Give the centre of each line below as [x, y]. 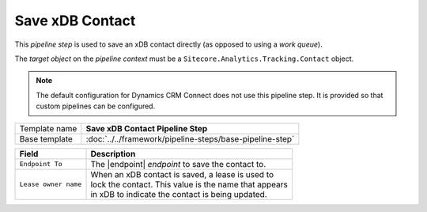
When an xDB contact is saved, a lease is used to [182, 174]
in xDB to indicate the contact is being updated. [179, 194]
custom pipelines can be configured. [96, 106]
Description [113, 153]
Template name [48, 128]
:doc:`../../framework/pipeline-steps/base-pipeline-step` [190, 138]
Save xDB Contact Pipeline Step [147, 128]
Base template [46, 138]
